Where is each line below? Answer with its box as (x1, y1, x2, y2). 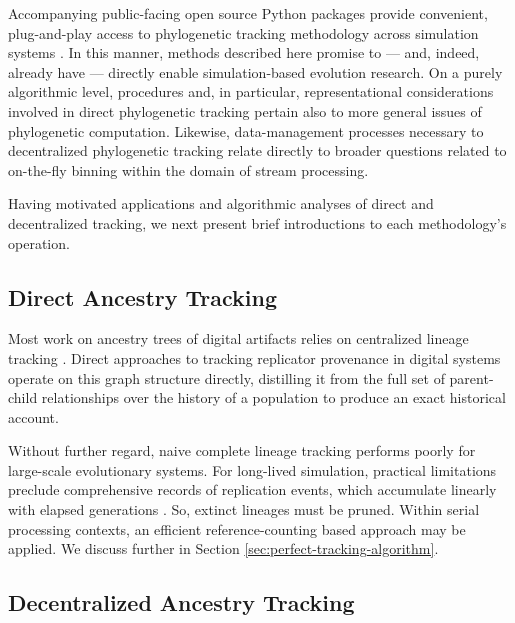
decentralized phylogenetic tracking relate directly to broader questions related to (8, 140, 507, 161)
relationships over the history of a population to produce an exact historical (41, 387, 506, 408)
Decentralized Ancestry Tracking (8, 587, 355, 618)
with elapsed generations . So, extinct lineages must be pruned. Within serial (8, 499, 480, 520)
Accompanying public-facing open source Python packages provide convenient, (8, 3, 488, 23)
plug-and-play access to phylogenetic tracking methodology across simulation (8, 22, 479, 43)
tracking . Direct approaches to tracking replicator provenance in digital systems (8, 347, 501, 368)
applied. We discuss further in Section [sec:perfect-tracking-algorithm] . (8, 538, 439, 559)
